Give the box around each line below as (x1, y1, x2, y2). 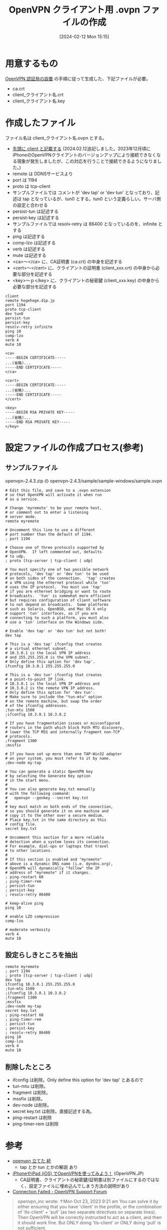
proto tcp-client (5, 307, 42, 312)
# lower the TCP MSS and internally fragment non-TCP (5, 729, 120, 734)
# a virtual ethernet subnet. (5, 646, 69, 651)
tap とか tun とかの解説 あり (20, 1164, 78, 1170)
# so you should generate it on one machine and (5, 808, 109, 813)
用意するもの (5, 58, 59, 69)
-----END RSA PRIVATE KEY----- (5, 419, 71, 424)
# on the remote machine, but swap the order (5, 698, 102, 704)
